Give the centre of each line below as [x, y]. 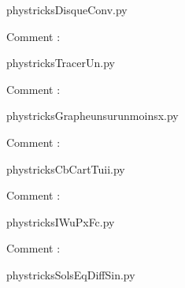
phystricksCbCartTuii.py [66, 168]
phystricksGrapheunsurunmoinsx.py [92, 116]
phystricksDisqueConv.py [67, 9]
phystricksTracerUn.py [61, 63]
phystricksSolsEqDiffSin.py [71, 274]
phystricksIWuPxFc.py [61, 221]
